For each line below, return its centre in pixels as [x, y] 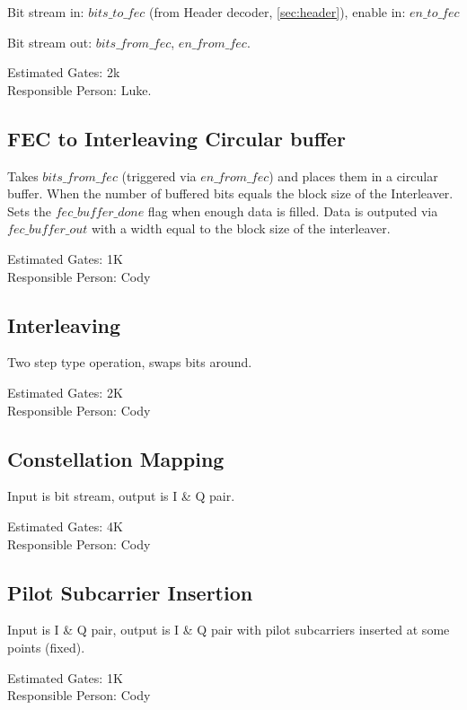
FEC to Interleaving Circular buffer [176, 138]
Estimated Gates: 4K [65, 526]
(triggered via [159, 175]
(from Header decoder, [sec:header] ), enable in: [277, 12]
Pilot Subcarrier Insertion [130, 592]
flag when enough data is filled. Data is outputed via [293, 210]
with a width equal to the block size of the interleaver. [241, 228]
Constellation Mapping [116, 458]
